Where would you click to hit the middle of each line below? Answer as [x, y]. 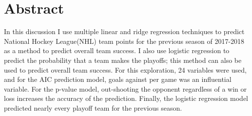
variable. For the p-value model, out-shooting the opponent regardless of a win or [126, 88]
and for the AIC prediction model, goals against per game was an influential [118, 79]
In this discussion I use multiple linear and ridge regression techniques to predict [124, 31]
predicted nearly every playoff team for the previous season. [93, 107]
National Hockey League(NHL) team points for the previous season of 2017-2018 [124, 41]
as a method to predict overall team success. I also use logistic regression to [117, 50]
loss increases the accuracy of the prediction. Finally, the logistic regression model [126, 98]
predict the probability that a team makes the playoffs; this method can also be [123, 60]
